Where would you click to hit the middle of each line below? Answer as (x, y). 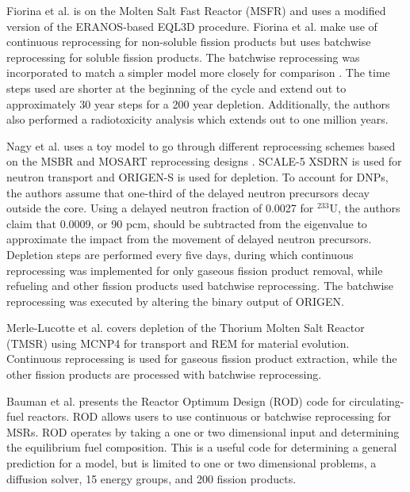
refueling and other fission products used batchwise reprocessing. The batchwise (200, 286)
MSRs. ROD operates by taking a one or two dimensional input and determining (203, 431)
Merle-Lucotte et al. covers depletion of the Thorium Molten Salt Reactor (186, 328)
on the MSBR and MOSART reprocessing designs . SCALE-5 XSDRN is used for (204, 161)
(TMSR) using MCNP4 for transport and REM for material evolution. (178, 343)
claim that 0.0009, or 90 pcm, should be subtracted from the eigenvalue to (187, 223)
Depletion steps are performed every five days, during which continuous (180, 254)
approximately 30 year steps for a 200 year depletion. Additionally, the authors (198, 103)
